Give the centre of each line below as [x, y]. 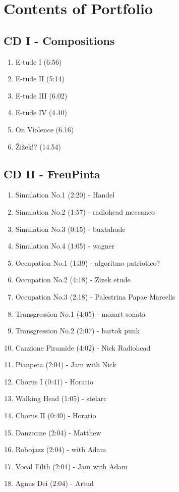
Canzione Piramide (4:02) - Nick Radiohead [83, 347]
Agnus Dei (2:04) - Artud [54, 483]
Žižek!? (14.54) [38, 146]
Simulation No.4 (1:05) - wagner [65, 246]
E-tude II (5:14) [40, 79]
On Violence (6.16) [45, 129]
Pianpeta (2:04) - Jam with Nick [66, 364]
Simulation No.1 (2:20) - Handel [65, 195]
